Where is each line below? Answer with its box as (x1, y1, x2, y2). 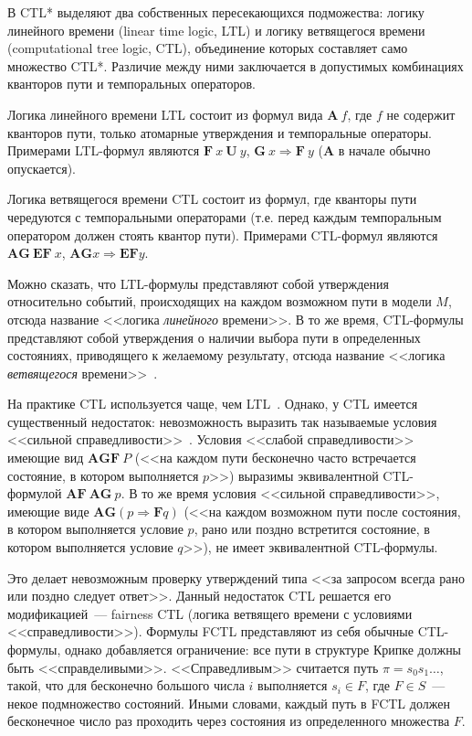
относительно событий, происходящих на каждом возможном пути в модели (7, 292, 432, 311)
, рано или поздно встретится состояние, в (194, 519, 430, 539)
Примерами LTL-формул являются (7, 141, 200, 160)
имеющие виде (7, 501, 89, 520)
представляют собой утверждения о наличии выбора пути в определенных (7, 327, 421, 347)
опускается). (7, 158, 77, 177)
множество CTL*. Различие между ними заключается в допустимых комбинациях (7, 56, 464, 75)
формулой (7, 484, 62, 503)
